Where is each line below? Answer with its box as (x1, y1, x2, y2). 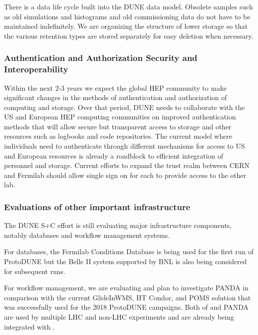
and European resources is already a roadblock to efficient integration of (4, 150, 223, 161)
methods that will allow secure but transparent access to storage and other (4, 121, 232, 131)
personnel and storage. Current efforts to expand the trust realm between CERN (4, 160, 250, 170)
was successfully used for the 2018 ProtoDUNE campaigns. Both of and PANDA (4, 302, 249, 312)
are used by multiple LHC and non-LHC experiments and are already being (4, 312, 234, 322)
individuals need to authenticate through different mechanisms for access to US (4, 141, 245, 151)
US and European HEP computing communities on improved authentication (4, 112, 236, 122)
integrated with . (4, 321, 55, 332)
